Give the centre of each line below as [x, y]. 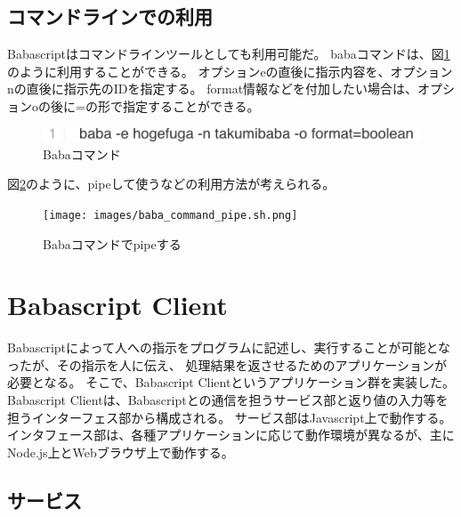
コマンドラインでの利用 [110, 16]
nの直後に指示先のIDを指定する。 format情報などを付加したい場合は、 [213, 89]
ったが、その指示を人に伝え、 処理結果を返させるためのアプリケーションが [227, 364]
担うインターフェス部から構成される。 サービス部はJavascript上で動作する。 [230, 417]
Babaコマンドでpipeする [112, 243]
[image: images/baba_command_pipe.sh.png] [170, 215]
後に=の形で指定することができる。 [155, 105]
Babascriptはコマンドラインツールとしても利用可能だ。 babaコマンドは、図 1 [229, 54]
